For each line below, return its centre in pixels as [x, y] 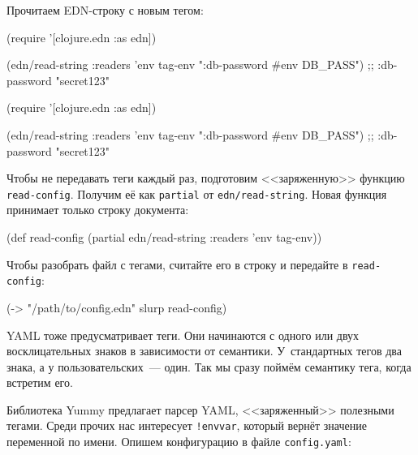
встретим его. [40, 382]
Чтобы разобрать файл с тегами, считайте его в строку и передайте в [177, 264]
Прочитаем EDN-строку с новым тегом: [105, 10]
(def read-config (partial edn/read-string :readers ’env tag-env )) [164, 237]
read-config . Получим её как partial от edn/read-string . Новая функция [197, 193]
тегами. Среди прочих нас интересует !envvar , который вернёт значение [187, 425]
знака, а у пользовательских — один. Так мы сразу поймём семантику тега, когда [209, 366]
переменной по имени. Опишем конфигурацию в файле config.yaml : [179, 442]
